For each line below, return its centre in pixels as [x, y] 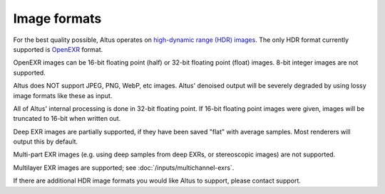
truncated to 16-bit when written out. [67, 119]
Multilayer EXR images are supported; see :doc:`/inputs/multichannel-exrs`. [124, 168]
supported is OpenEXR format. [58, 49]
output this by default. [46, 141]
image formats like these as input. [63, 95]
